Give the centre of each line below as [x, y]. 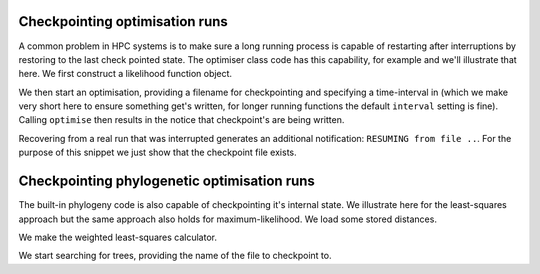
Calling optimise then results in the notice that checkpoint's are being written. [181, 120]
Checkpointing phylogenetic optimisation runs [166, 181]
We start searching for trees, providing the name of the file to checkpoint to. [175, 256]
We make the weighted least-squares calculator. [117, 237]
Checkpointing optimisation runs [123, 21]
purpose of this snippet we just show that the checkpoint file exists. [157, 152]
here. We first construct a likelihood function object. [125, 74]
